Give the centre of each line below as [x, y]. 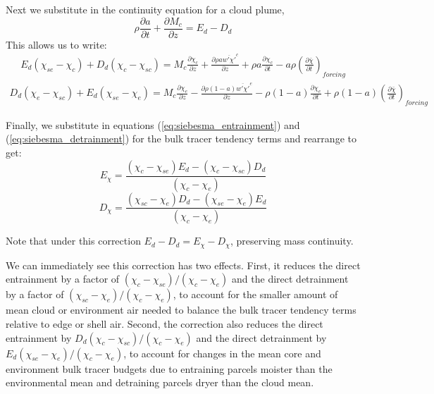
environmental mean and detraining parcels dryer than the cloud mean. [160, 382]
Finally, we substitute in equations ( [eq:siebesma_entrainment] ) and [153, 124]
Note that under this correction [73, 241]
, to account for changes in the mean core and [222, 353]
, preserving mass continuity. [292, 241]
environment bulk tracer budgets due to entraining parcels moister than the [169, 368]
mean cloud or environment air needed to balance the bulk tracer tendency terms [181, 310]
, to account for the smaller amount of [255, 294]
